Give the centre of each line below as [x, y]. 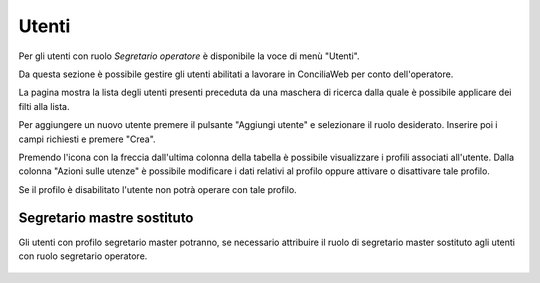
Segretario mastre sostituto [106, 218]
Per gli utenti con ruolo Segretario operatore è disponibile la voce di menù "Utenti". [189, 56]
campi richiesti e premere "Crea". [87, 139]
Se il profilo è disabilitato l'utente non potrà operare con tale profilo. [157, 189]
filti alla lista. [44, 106]
